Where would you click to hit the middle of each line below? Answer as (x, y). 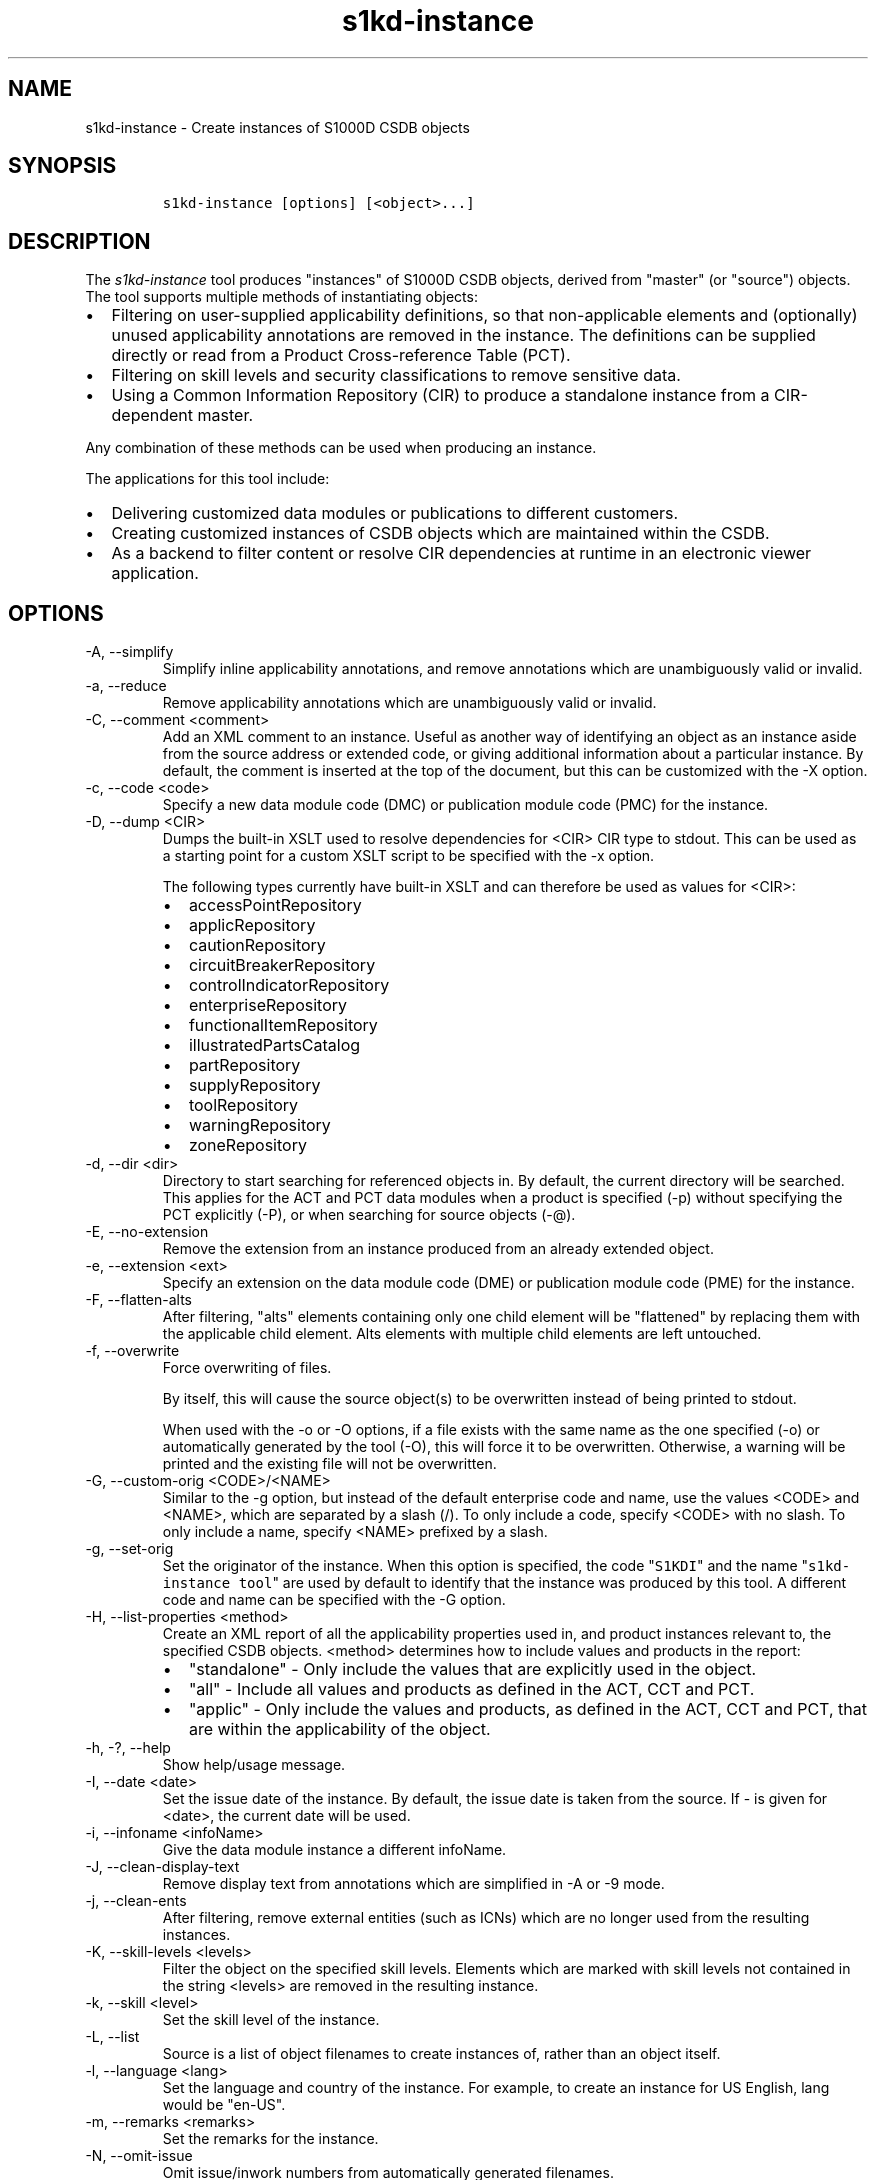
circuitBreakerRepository (282, 965)
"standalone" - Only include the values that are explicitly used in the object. (472, 1669)
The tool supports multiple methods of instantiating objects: (281, 297)
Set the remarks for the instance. (270, 2139)
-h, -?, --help (128, 1748)
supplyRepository (254, 1085)
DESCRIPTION (79, 241)
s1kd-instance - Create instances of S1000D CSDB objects (277, 127)
